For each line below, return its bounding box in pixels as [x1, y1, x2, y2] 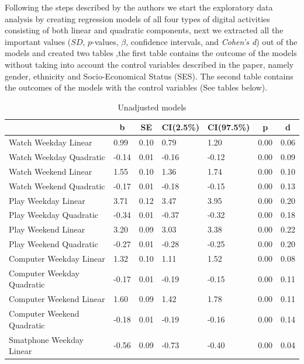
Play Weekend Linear [9, 223, 85, 235]
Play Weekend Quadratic [9, 238, 98, 250]
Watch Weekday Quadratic [9, 151, 105, 163]
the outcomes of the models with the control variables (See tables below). [5, 81, 268, 93]
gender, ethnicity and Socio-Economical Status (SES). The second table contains [5, 70, 293, 82]
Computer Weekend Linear [9, 293, 105, 305]
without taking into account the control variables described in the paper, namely [5, 58, 294, 70]
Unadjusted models [118, 100, 186, 113]
